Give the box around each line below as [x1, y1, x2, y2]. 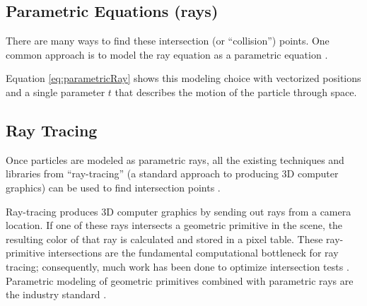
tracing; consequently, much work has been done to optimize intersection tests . [6, 259, 349, 273]
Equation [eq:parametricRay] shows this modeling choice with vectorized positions [6, 71, 361, 86]
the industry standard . [6, 287, 107, 302]
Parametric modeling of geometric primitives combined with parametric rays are [6, 273, 354, 288]
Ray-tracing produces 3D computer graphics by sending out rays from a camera [6, 204, 351, 218]
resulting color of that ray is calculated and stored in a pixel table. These [6, 231, 323, 246]
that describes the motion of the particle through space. [115, 84, 357, 99]
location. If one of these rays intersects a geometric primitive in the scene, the [6, 218, 343, 233]
